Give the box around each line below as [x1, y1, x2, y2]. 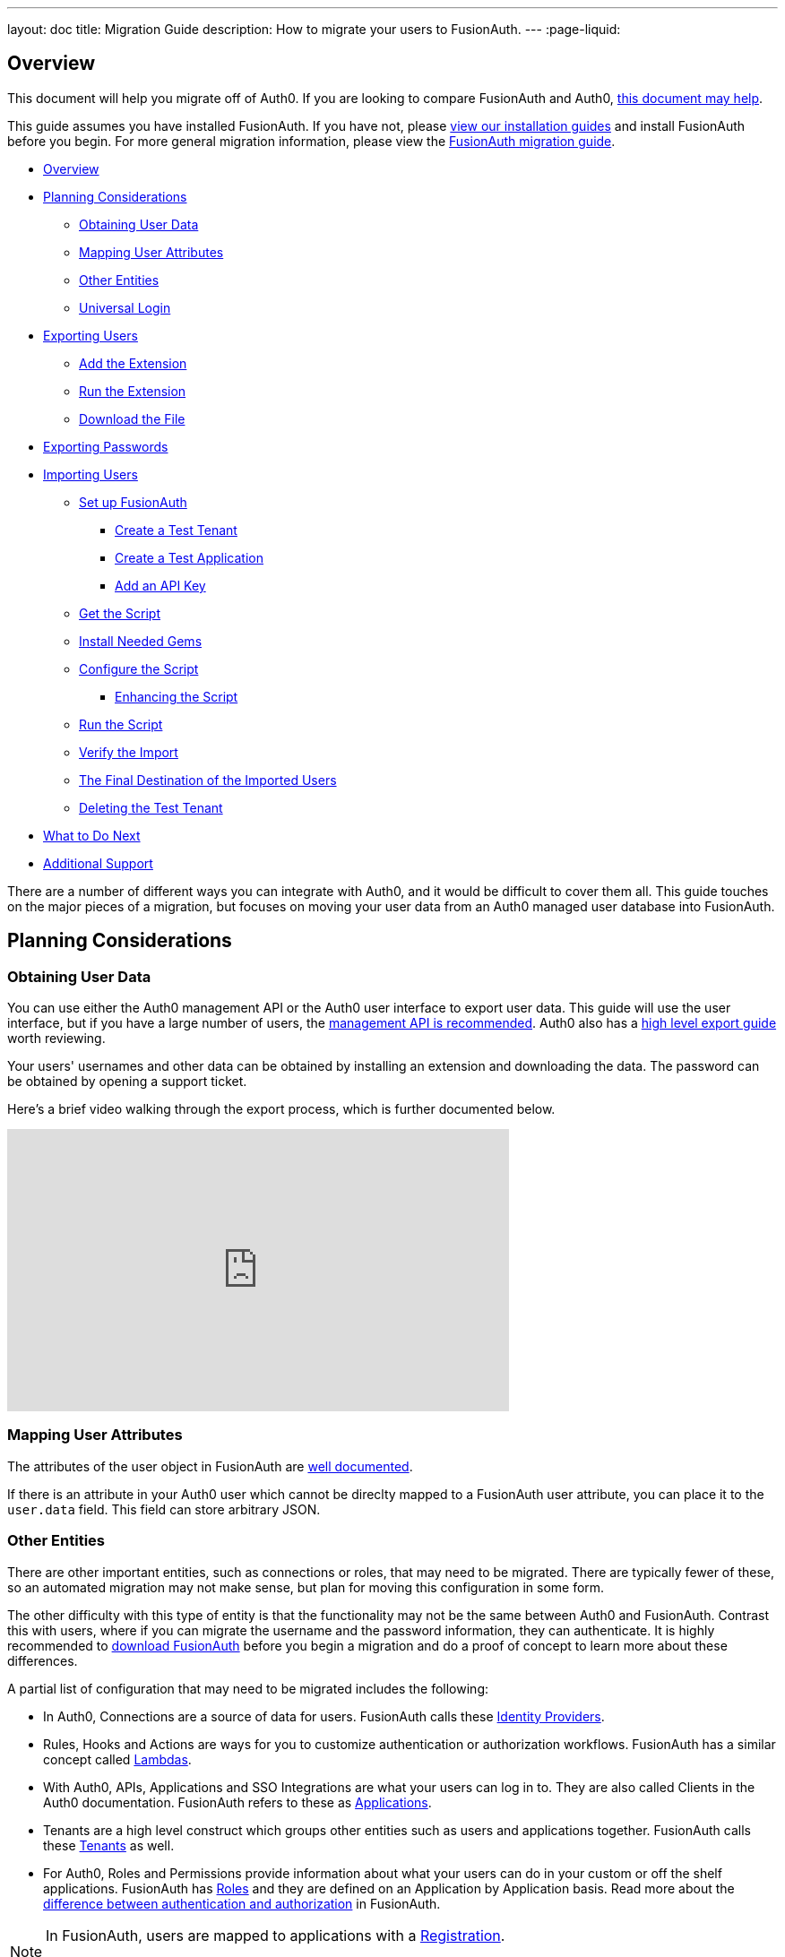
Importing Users [43, 466, 138, 482]
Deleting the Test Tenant [79, 799, 223, 815]
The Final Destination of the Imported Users [79, 772, 337, 788]
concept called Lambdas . [43, 1751, 192, 1767]
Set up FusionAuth [79, 494, 187, 510]
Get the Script [79, 605, 161, 621]
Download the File [79, 410, 185, 427]
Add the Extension [79, 355, 187, 371]
